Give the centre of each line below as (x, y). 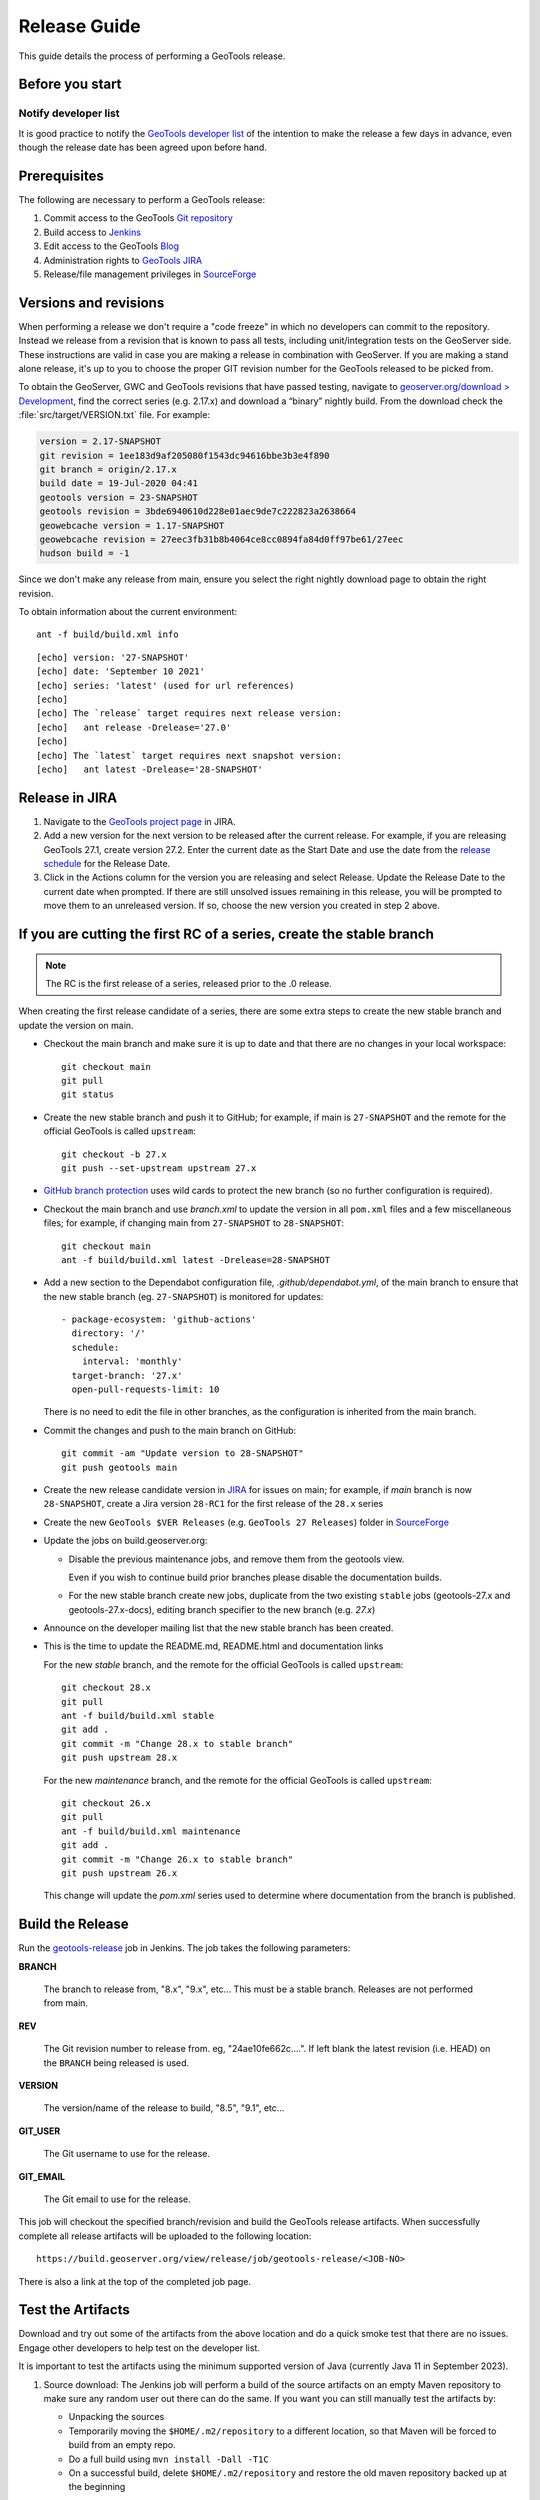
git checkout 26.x (106, 1803)
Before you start (70, 84)
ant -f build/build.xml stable (138, 1716)
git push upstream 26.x (119, 1873)
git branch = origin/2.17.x (108, 469)
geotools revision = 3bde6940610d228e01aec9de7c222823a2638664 (198, 511)
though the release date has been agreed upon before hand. (142, 147)
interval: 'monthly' (132, 1361)
